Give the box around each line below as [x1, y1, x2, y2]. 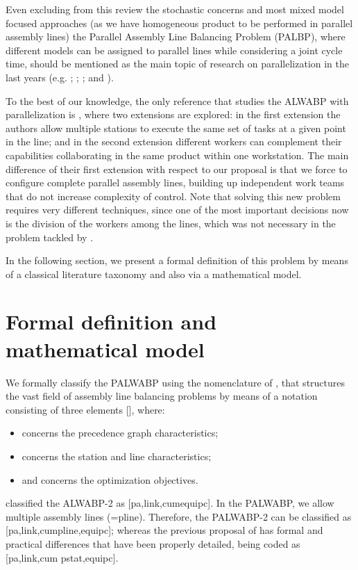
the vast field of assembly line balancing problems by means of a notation [6, 389, 318, 403]
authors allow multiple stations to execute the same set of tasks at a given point [6, 120, 346, 135]
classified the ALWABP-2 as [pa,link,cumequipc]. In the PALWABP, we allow [6, 496, 334, 510]
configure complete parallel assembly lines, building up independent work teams [6, 175, 345, 190]
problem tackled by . [6, 229, 94, 244]
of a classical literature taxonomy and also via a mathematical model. [6, 266, 302, 281]
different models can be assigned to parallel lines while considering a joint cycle [6, 42, 343, 57]
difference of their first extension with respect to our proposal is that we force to [6, 161, 348, 176]
